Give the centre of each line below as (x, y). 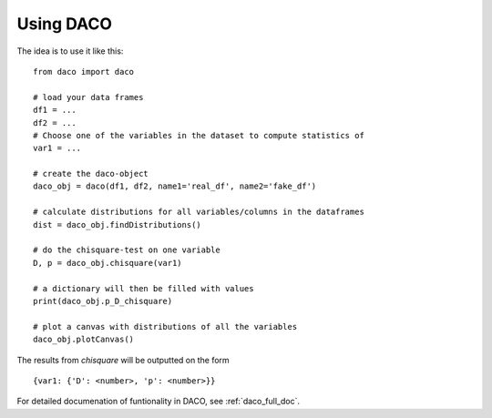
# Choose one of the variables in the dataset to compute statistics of (199, 135)
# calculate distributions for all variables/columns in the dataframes (199, 212)
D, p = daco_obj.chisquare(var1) (108, 263)
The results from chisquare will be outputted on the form (123, 360)
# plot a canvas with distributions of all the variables (165, 326)
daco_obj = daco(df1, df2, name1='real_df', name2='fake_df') (175, 186)
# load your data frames (88, 97)
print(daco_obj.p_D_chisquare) (103, 301)
